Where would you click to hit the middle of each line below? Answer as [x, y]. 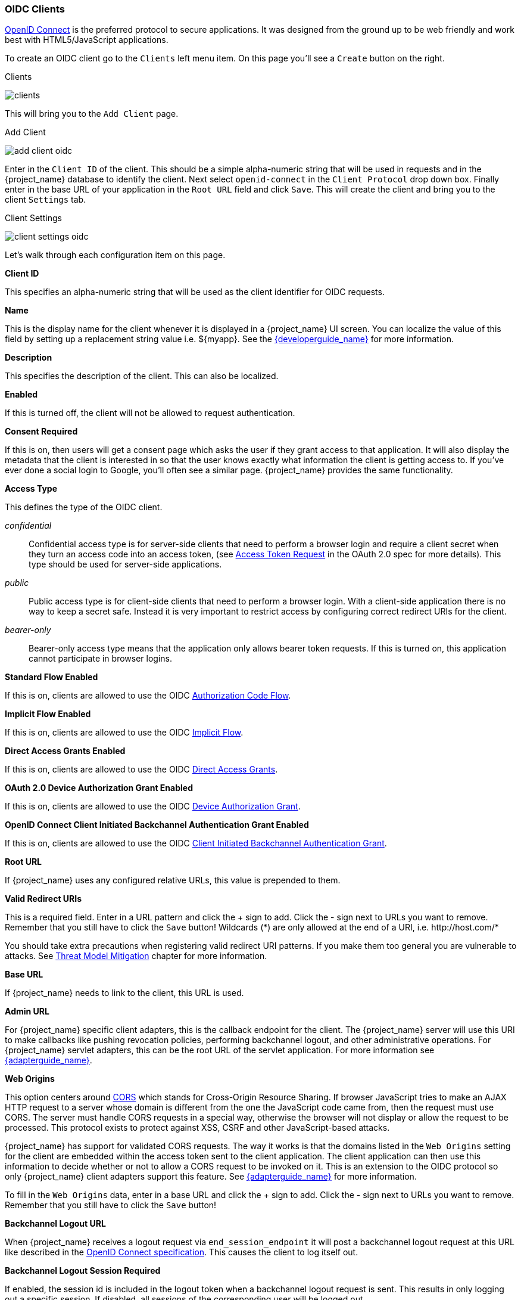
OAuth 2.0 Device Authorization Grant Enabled [99, 788]
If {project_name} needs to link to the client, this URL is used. [124, 993]
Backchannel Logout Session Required [83, 1271]
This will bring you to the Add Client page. [92, 114]
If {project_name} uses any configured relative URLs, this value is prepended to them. [173, 880]
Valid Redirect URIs [43, 899]
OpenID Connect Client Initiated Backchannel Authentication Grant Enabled [157, 825]
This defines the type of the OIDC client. [84, 507]
